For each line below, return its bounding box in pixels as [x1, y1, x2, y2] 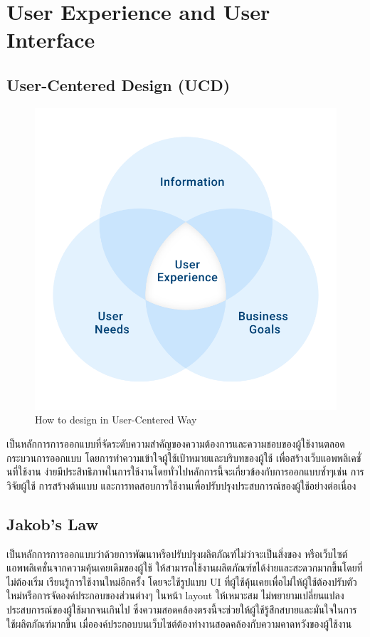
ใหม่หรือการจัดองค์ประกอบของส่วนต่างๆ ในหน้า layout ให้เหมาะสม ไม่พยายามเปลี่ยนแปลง [6, 588, 344, 603]
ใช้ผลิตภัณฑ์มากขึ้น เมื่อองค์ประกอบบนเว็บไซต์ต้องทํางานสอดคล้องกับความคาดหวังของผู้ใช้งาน [6, 616, 352, 631]
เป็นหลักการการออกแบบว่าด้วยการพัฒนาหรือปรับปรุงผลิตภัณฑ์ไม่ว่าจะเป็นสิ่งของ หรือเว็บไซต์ [6, 546, 348, 561]
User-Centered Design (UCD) [6, 73, 231, 95]
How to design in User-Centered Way [35, 412, 197, 427]
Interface [6, 25, 95, 54]
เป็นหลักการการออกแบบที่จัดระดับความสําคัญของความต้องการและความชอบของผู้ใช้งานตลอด [6, 436, 345, 451]
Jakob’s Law [6, 512, 99, 535]
